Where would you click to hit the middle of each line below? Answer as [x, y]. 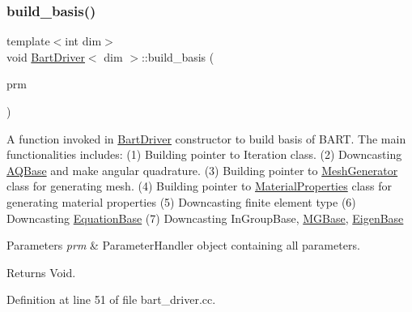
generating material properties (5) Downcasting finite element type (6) [181, 201]
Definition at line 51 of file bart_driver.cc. [111, 299]
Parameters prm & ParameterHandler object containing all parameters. [183, 245]
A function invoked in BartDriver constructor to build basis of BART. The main [206, 138]
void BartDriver [46, 56]
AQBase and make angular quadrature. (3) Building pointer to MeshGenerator [202, 170]
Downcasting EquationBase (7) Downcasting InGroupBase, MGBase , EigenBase [205, 218]
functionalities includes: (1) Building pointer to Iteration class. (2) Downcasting [204, 154]
